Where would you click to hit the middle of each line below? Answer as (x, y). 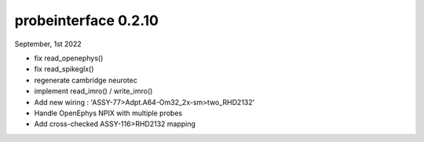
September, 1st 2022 (48, 44)
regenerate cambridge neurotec (86, 80)
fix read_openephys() (69, 58)
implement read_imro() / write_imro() (93, 91)
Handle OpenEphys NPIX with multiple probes (108, 113)
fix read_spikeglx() (64, 69)
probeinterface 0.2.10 (86, 20)
